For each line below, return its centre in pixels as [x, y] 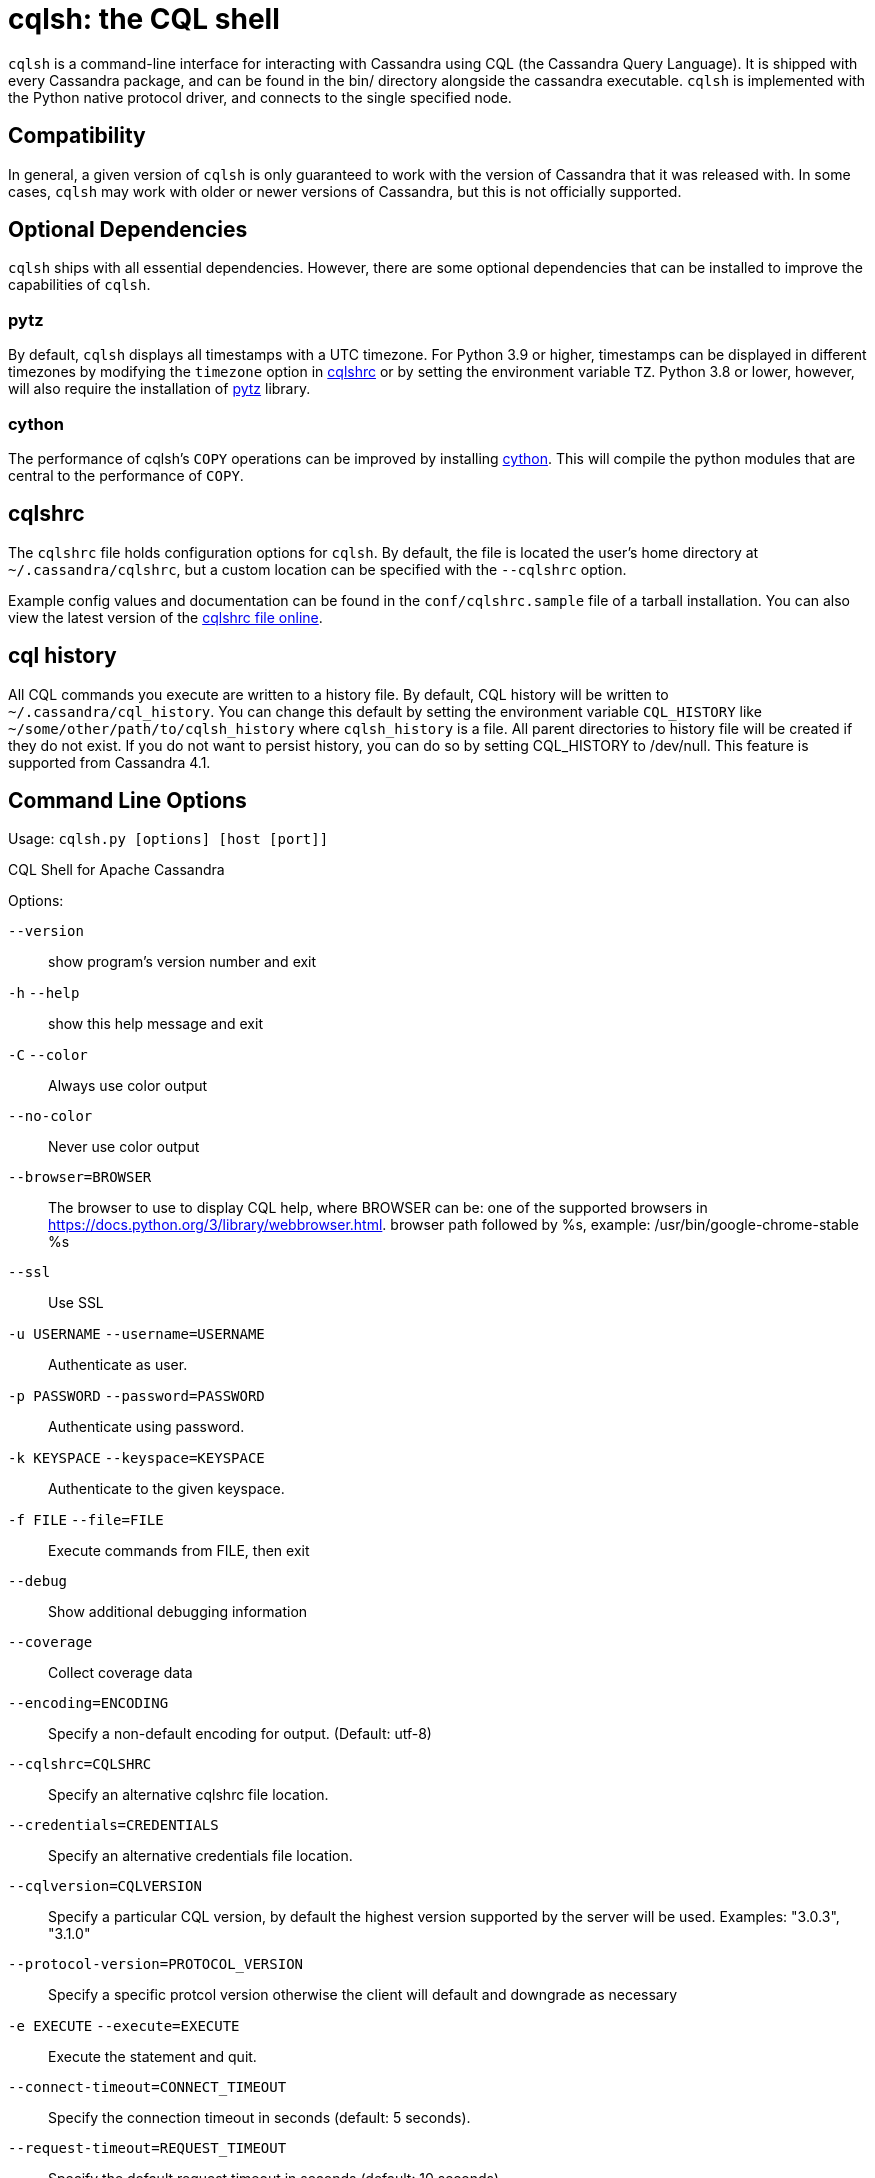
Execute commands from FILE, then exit [179, 1551]
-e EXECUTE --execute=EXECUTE [124, 2026]
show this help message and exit [155, 1024]
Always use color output [128, 1086]
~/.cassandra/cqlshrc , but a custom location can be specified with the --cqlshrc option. [317, 569]
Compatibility [77, 136]
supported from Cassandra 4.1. [109, 762]
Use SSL [76, 1303]
